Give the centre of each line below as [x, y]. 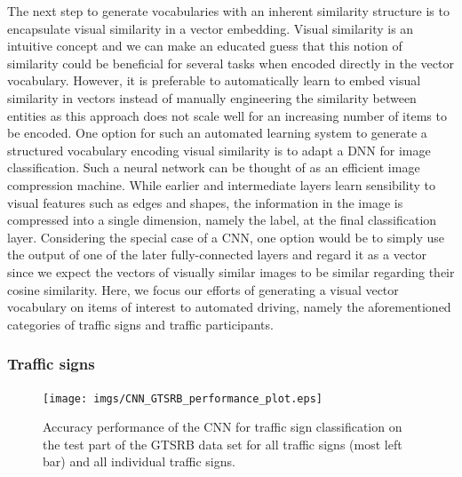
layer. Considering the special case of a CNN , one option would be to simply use [226, 237]
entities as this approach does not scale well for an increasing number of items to [227, 115]
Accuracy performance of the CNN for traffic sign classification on [223, 427]
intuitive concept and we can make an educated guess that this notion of [205, 46]
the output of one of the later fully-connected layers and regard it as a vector [217, 254]
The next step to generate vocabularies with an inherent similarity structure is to [228, 11]
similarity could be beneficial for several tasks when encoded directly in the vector [231, 63]
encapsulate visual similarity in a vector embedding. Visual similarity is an [211, 28]
